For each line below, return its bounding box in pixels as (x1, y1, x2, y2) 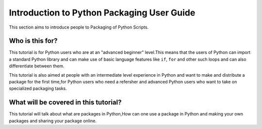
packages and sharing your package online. (9, 118, 97, 124)
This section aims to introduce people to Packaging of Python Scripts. (9, 24, 149, 30)
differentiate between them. (9, 63, 65, 69)
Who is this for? (9, 37, 58, 45)
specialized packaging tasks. (9, 85, 67, 92)
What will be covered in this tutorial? (9, 98, 122, 107)
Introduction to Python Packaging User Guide (9, 7, 196, 18)
